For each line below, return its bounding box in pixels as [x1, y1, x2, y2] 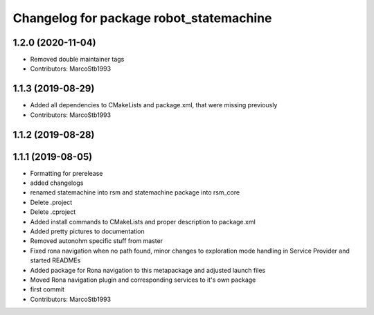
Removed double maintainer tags [30, 55, 125, 64]
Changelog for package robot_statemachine [12, 10, 272, 26]
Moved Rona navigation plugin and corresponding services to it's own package [30, 276, 256, 284]
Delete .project [30, 198, 73, 206]
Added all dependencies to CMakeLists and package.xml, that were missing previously [30, 101, 278, 109]
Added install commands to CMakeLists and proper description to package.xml [30, 217, 256, 226]
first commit [30, 285, 65, 294]
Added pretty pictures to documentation [30, 227, 145, 235]
